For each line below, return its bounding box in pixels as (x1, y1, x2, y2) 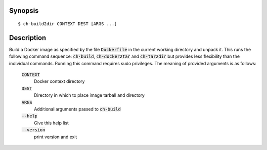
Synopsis (9, 6, 39, 15)
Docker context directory (34, 78, 85, 84)
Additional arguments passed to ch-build (34, 106, 121, 112)
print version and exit (34, 134, 77, 140)
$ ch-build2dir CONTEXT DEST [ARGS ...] (18, 21, 117, 27)
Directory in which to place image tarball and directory (34, 92, 145, 98)
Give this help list (34, 120, 69, 126)
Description (9, 34, 46, 42)
